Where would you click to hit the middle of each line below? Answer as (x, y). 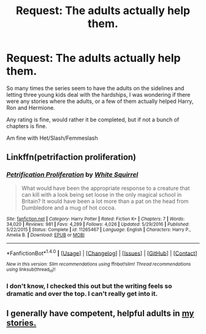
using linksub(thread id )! (31, 270)
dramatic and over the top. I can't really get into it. (82, 294)
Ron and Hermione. (31, 107)
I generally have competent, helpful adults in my (100, 313)
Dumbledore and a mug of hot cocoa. (69, 207)
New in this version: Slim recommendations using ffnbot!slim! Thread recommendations (99, 264)
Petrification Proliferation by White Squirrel (72, 175)
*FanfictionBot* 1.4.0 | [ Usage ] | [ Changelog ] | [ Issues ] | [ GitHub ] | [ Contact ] (102, 252)
